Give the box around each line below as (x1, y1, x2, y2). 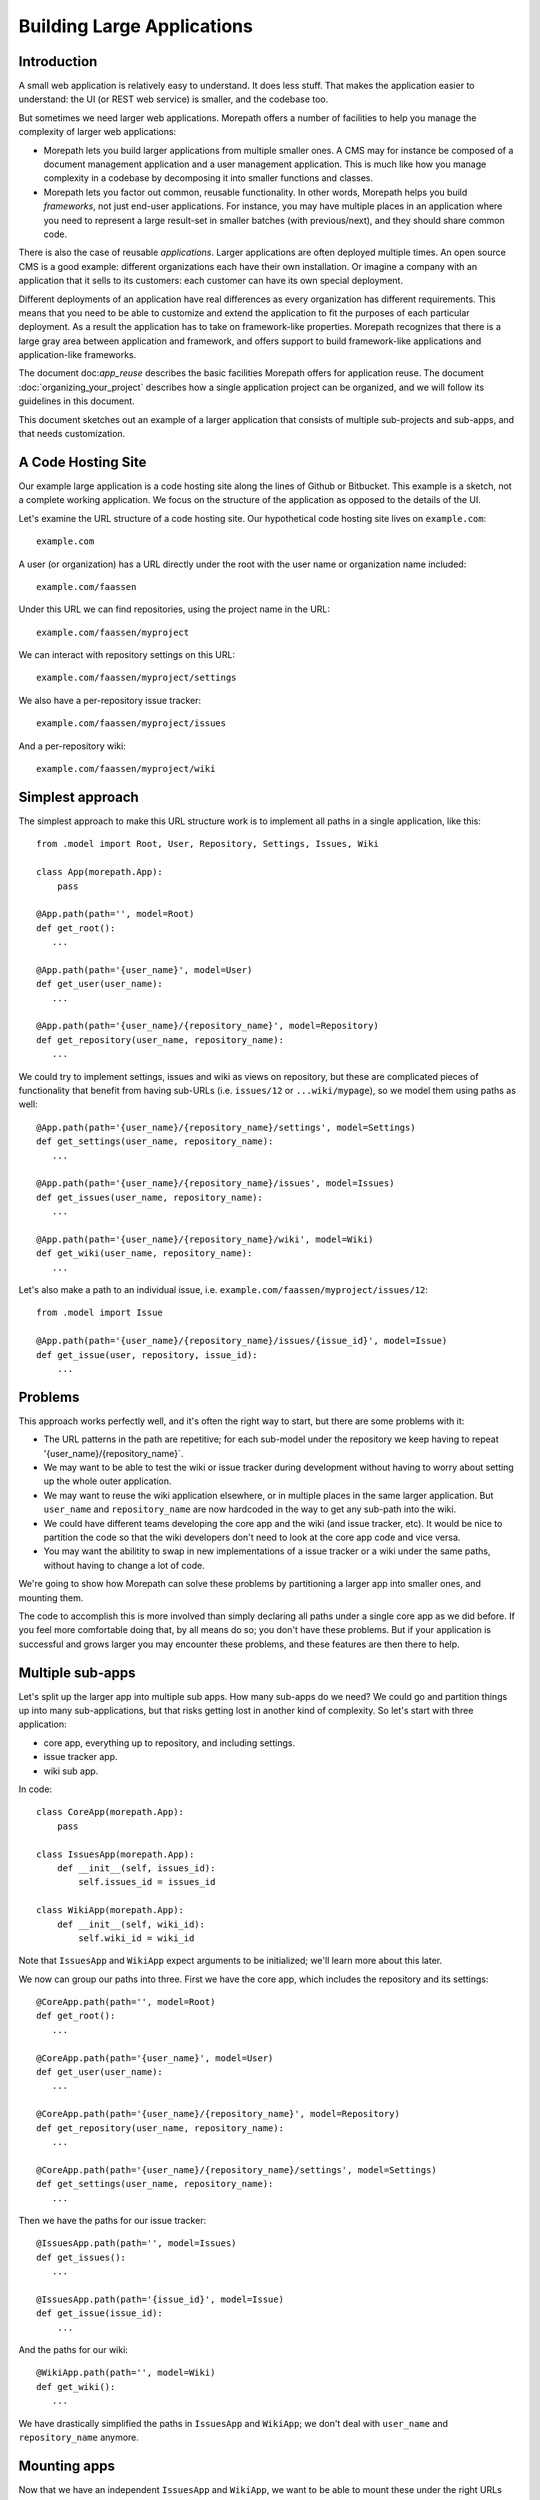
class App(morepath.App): (36, 866, 164, 878)
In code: (18, 1783, 53, 1795)
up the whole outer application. (43, 1475, 172, 1487)
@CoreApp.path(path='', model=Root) (36, 1996, 216, 2008)
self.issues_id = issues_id (78, 1876, 216, 1888)
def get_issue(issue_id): (36, 2308, 164, 2319)
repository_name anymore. (18, 2431, 140, 2444)
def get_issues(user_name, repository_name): (36, 1191, 264, 1203)
